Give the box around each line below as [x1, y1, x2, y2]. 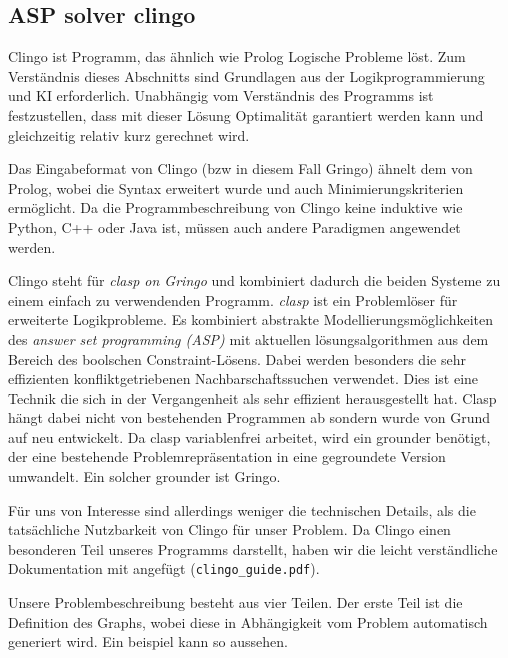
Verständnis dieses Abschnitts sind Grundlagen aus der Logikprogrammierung [8, 65, 485, 86]
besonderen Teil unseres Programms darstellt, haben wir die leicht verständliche [8, 538, 498, 559]
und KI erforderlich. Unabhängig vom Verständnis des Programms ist [8, 85, 434, 106]
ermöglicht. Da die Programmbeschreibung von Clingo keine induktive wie [8, 197, 463, 218]
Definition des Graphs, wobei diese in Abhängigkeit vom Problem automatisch [8, 611, 488, 632]
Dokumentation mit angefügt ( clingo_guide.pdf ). [8, 558, 320, 579]
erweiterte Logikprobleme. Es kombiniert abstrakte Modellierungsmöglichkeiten [8, 309, 494, 330]
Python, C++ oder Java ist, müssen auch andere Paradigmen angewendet [8, 216, 461, 237]
